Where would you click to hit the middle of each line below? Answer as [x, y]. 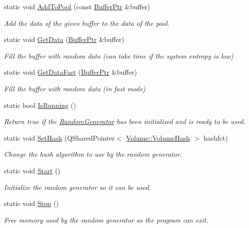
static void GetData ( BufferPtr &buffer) [64, 39]
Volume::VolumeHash [158, 137]
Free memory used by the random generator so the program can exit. [106, 219]
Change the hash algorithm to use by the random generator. [93, 154]
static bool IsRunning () [40, 105]
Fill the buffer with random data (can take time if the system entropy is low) [119, 55]
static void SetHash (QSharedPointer [59, 137]
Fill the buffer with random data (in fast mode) [75, 88]
